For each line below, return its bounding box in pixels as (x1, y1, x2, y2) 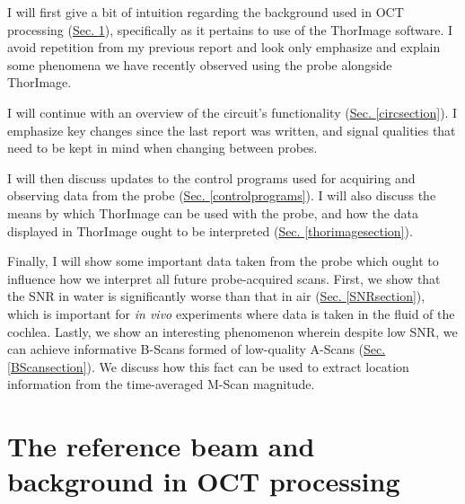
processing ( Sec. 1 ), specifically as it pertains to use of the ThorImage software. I (7, 20, 453, 39)
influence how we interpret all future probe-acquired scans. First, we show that (7, 269, 441, 287)
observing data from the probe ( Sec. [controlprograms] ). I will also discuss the (7, 186, 436, 205)
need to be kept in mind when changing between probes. (7, 138, 318, 157)
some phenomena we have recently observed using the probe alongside (7, 55, 392, 74)
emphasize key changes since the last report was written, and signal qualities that (7, 120, 456, 139)
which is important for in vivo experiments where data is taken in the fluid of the (7, 304, 455, 323)
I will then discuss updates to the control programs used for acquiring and (7, 168, 416, 187)
